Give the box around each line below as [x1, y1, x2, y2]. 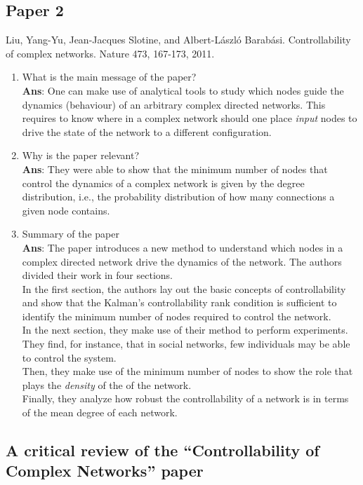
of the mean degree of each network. [22, 405, 178, 420]
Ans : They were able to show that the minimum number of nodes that [22, 161, 328, 176]
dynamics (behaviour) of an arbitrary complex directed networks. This [22, 97, 326, 111]
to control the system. [22, 350, 117, 364]
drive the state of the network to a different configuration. [22, 124, 272, 139]
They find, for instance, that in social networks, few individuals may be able [22, 336, 350, 351]
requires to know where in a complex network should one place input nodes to [22, 111, 357, 125]
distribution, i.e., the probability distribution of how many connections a [22, 189, 335, 204]
